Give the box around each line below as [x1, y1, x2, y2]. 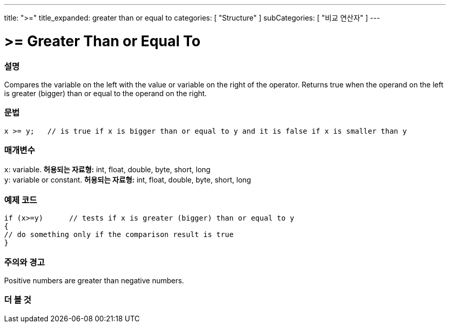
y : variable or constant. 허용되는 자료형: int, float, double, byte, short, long [4, 175, 251, 185]
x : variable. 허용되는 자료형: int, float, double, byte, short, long [4, 165, 211, 174]
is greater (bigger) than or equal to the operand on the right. [4, 88, 207, 98]
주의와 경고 [4, 257, 45, 267]
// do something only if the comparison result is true [4, 230, 234, 239]
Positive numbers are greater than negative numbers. [4, 276, 184, 285]
